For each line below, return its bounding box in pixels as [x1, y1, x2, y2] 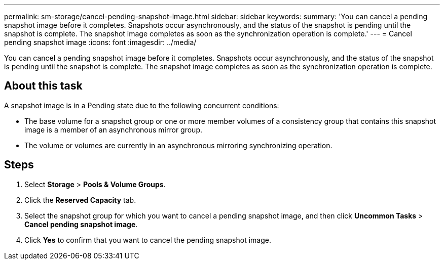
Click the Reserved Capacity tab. [24, 195, 136, 204]
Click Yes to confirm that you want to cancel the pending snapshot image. [24, 235, 271, 244]
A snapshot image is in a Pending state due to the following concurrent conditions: [4, 101, 279, 110]
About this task [4, 79, 83, 93]
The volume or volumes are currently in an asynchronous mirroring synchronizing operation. [24, 141, 332, 150]
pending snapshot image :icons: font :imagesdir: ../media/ [4, 38, 197, 47]
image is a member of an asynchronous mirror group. [24, 125, 202, 134]
